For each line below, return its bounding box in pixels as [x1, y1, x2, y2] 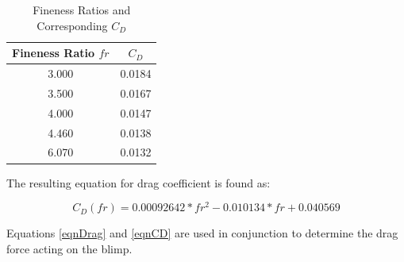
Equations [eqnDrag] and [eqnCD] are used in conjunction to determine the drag [6, 225, 398, 241]
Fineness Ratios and [33, 2, 131, 17]
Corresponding [37, 17, 108, 33]
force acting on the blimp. [6, 240, 133, 256]
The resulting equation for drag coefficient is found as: [6, 174, 271, 191]
